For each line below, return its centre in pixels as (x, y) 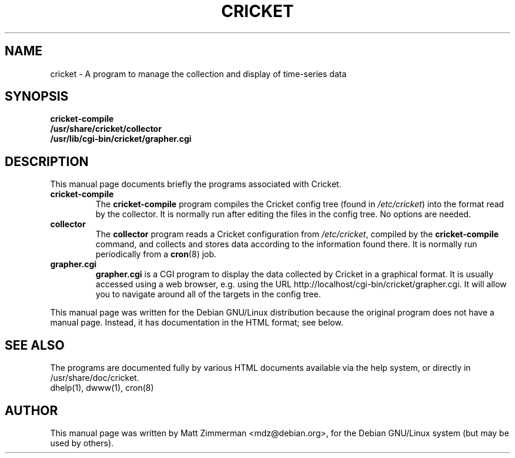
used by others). (82, 443)
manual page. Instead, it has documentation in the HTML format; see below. (197, 323)
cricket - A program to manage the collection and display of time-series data (198, 74)
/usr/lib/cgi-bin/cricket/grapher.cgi (121, 139)
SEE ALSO (35, 345)
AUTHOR (31, 410)
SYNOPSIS (37, 97)
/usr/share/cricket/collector (106, 129)
